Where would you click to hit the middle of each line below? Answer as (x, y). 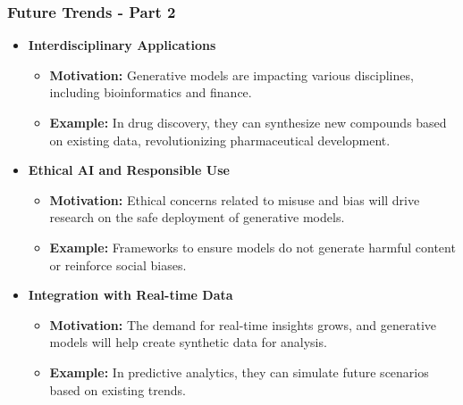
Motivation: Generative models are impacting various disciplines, (231, 74)
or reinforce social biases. (118, 264)
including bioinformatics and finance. (151, 92)
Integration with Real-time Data (130, 295)
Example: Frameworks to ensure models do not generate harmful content (253, 247)
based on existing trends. (118, 389)
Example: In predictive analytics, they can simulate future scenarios (239, 372)
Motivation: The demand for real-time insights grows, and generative (243, 324)
